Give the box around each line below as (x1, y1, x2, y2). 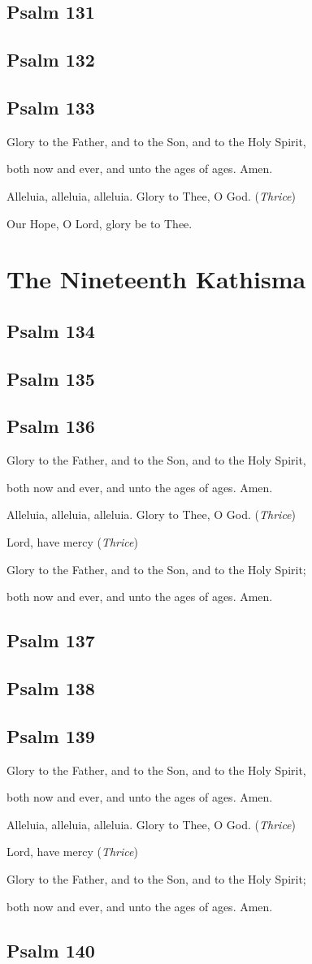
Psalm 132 (6, 47, 95, 72)
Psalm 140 (6, 937, 95, 962)
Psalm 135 (6, 365, 95, 391)
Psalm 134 (6, 318, 95, 343)
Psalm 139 (6, 723, 95, 748)
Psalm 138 (6, 676, 95, 701)
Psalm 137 (6, 628, 95, 653)
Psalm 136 (6, 413, 95, 439)
